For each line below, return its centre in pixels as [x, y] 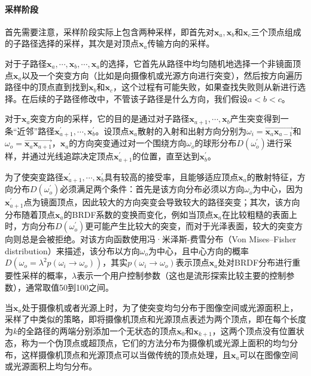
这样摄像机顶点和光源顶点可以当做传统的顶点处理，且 [126, 354]
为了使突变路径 [34, 176]
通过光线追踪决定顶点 [71, 156]
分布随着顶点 [30, 214]
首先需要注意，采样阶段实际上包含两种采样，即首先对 [109, 31]
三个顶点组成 [276, 31]
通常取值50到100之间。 [69, 287]
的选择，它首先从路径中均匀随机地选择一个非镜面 [196, 63]
